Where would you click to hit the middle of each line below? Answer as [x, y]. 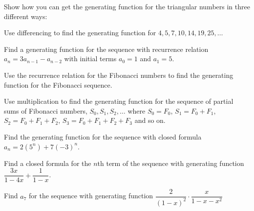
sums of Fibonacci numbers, [46, 110]
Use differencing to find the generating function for [80, 33]
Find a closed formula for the [48, 163]
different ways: [26, 16]
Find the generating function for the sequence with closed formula [103, 136]
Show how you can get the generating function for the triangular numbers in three [127, 6]
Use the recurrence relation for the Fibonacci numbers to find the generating [119, 75]
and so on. [150, 120]
